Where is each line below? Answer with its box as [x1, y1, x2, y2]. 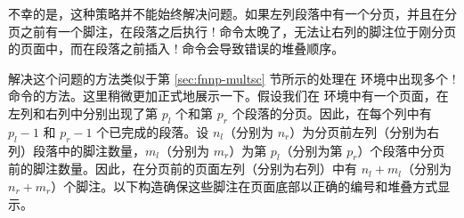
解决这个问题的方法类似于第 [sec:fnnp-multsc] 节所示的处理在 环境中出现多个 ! [8, 69, 456, 87]
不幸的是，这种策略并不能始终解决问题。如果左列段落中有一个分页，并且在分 [8, 4, 457, 22]
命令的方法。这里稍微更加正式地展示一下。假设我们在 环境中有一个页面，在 [8, 86, 449, 105]
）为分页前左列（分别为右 [289, 122, 440, 141]
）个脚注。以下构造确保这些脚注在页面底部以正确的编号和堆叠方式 [51, 176, 438, 195]
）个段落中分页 [357, 141, 445, 159]
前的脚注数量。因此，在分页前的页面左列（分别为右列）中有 [8, 159, 357, 178]
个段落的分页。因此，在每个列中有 [232, 103, 432, 122]
